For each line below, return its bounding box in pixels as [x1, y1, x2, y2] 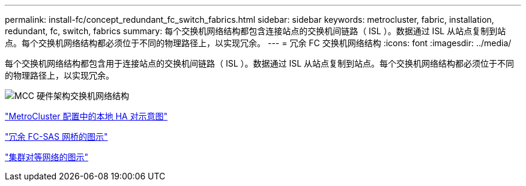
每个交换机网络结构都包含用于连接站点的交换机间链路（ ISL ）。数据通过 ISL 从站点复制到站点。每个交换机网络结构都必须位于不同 [5, 58, 515, 68]
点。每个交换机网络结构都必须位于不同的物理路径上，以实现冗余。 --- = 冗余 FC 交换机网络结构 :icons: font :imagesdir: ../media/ [5, 38, 512, 48]
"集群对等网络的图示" [5, 152, 89, 162]
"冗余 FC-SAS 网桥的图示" [5, 131, 108, 142]
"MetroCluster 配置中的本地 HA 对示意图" [5, 111, 168, 121]
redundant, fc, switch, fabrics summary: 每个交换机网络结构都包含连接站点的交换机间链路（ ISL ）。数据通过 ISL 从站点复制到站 [5, 26, 506, 36]
